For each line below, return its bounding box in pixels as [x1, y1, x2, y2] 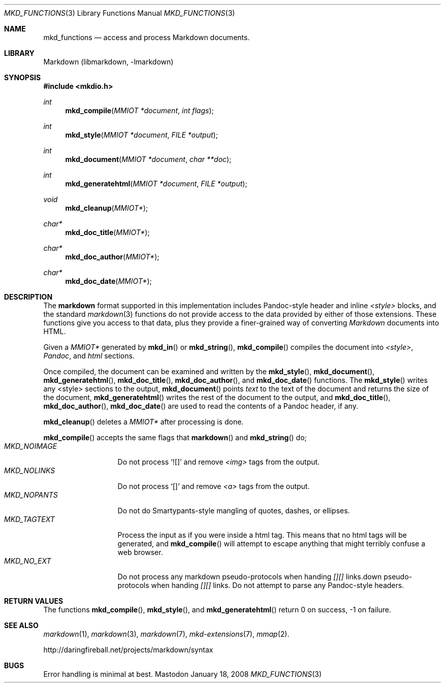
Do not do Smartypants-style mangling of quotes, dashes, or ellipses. [117, 506, 350, 515]
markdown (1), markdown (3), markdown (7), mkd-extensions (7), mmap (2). [43, 630, 290, 638]
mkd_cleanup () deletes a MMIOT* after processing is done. [43, 417, 244, 426]
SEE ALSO [4, 621, 39, 630]
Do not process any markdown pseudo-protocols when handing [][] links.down [117, 572, 382, 581]
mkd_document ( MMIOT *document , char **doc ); [65, 155, 232, 163]
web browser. [117, 548, 163, 557]
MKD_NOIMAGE [4, 442, 57, 450]
